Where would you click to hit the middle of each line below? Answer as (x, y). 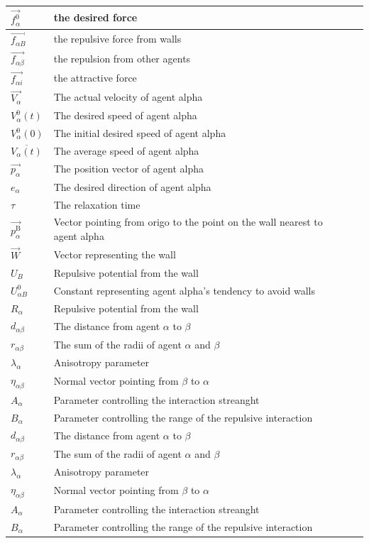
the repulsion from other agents (122, 58)
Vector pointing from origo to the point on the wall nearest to (188, 222)
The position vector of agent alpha (128, 169)
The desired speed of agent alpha (125, 115)
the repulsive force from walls (117, 39)
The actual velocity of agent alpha (128, 97)
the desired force (95, 17)
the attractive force (95, 78)
